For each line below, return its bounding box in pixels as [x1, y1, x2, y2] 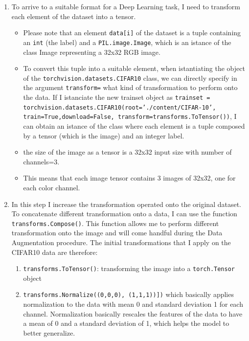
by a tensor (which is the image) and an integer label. [23, 130, 184, 140]
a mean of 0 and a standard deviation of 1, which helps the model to [23, 318, 229, 328]
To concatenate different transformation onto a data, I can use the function [11, 208, 237, 219]
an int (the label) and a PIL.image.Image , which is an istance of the [23, 37, 231, 47]
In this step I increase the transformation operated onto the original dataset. [11, 199, 241, 209]
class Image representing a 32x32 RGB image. [23, 46, 160, 57]
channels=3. [23, 156, 60, 166]
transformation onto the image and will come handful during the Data [11, 227, 223, 238]
